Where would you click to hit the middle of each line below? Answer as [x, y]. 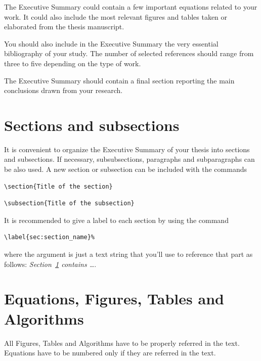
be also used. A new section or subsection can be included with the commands [125, 169]
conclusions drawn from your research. [63, 90]
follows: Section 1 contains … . [50, 264]
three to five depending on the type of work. [73, 63]
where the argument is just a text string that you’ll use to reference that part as [128, 254]
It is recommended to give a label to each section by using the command [116, 220]
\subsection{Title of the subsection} [69, 204]
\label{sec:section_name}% [49, 237]
